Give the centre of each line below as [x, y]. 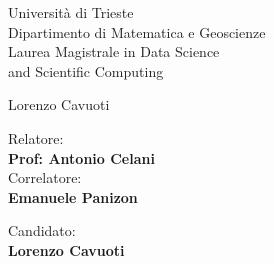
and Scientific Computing [86, 70]
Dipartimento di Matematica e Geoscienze [137, 31]
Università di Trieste [71, 12]
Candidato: [42, 230]
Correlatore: [45, 177]
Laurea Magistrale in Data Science [114, 51]
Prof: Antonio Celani [81, 157]
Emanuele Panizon [73, 196]
